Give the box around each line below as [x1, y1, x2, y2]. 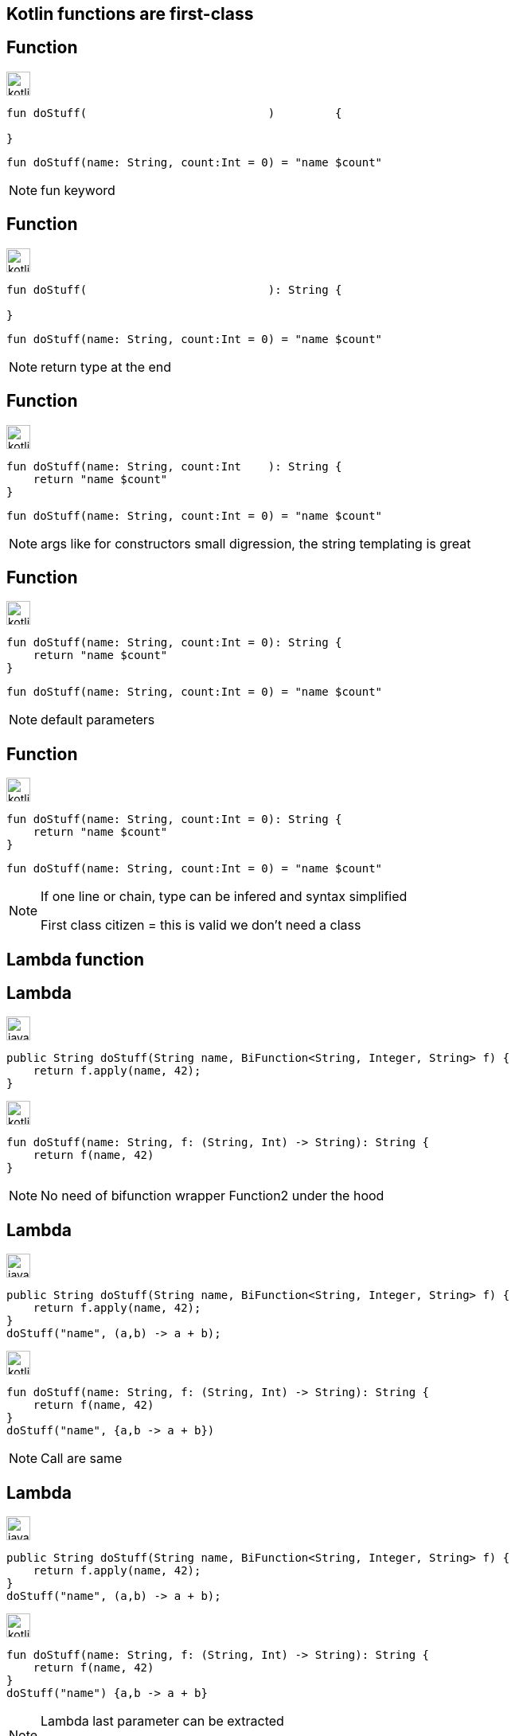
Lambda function [6, 949, 145, 969]
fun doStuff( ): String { [6, 283, 342, 296]
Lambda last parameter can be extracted [41, 1713, 284, 1730]
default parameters [41, 712, 155, 728]
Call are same [41, 1450, 123, 1467]
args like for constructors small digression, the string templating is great [41, 535, 471, 552]
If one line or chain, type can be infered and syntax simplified [41, 888, 408, 905]
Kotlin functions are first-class [6, 4, 254, 24]
